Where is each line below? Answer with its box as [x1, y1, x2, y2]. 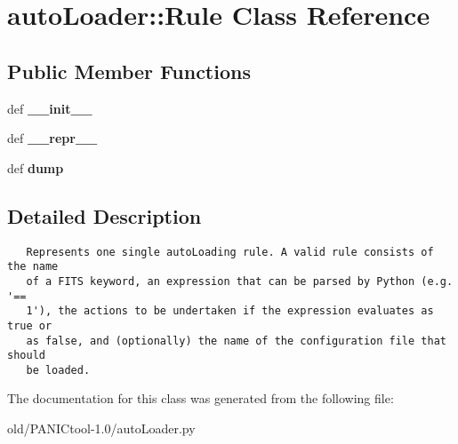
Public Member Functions [7, 57, 251, 84]
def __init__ [7, 99, 92, 117]
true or [7, 319, 52, 332]
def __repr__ [7, 129, 98, 147]
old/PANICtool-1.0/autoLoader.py [7, 419, 196, 438]
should [7, 349, 45, 362]
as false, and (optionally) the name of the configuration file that [26, 334, 446, 347]
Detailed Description [7, 202, 202, 229]
